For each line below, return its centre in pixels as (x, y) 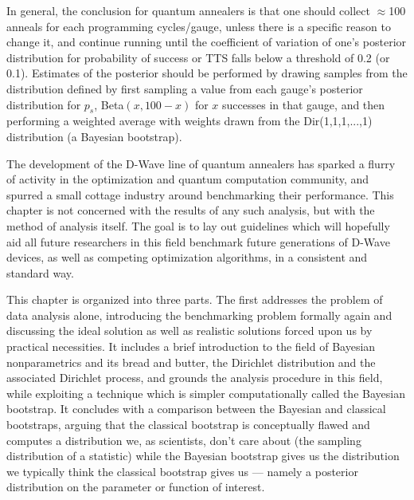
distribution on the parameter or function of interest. (136, 487)
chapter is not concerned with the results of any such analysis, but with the (191, 210)
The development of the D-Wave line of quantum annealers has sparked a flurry (201, 163)
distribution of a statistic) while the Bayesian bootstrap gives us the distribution (203, 456)
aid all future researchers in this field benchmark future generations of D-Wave (198, 241)
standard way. (40, 272)
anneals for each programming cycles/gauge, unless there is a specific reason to (199, 26)
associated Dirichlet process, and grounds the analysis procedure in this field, (195, 378)
